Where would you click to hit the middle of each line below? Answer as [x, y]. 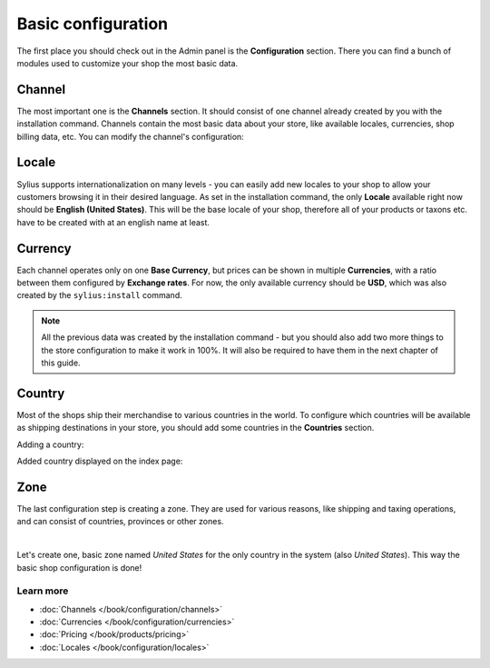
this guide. [61, 363]
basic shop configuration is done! [79, 567]
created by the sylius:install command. [99, 295]
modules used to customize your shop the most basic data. [127, 63]
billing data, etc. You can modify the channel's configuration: [130, 136]
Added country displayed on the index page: [100, 461]
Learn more [43, 591]
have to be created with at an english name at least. [113, 222]
